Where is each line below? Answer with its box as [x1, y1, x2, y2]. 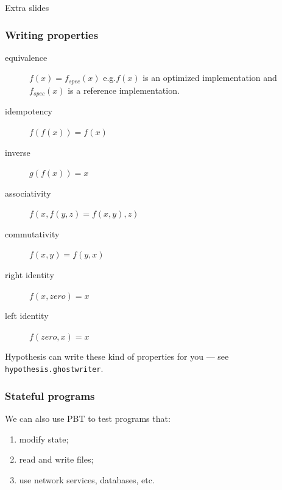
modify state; [19, 432, 69, 445]
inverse [5, 145, 30, 158]
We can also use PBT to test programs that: [5, 411, 171, 424]
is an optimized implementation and [143, 71, 277, 84]
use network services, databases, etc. [19, 473, 155, 486]
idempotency [5, 105, 52, 117]
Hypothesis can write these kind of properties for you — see [5, 350, 229, 363]
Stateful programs [5, 388, 95, 403]
